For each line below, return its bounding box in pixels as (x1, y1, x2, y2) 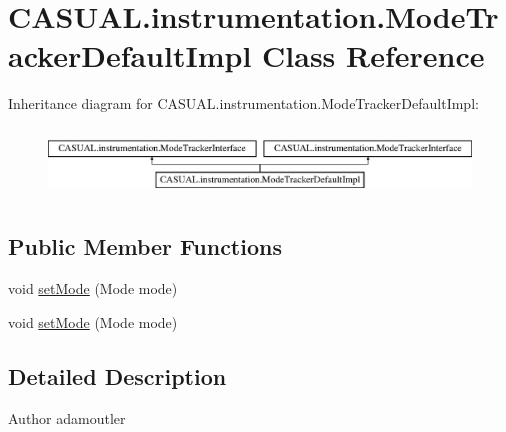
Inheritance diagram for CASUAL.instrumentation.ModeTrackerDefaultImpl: (8, 93, 479, 114)
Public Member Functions (8, 231, 282, 262)
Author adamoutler (8, 407, 126, 428)
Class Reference (262, 35, 485, 76)
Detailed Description (8, 360, 227, 391)
